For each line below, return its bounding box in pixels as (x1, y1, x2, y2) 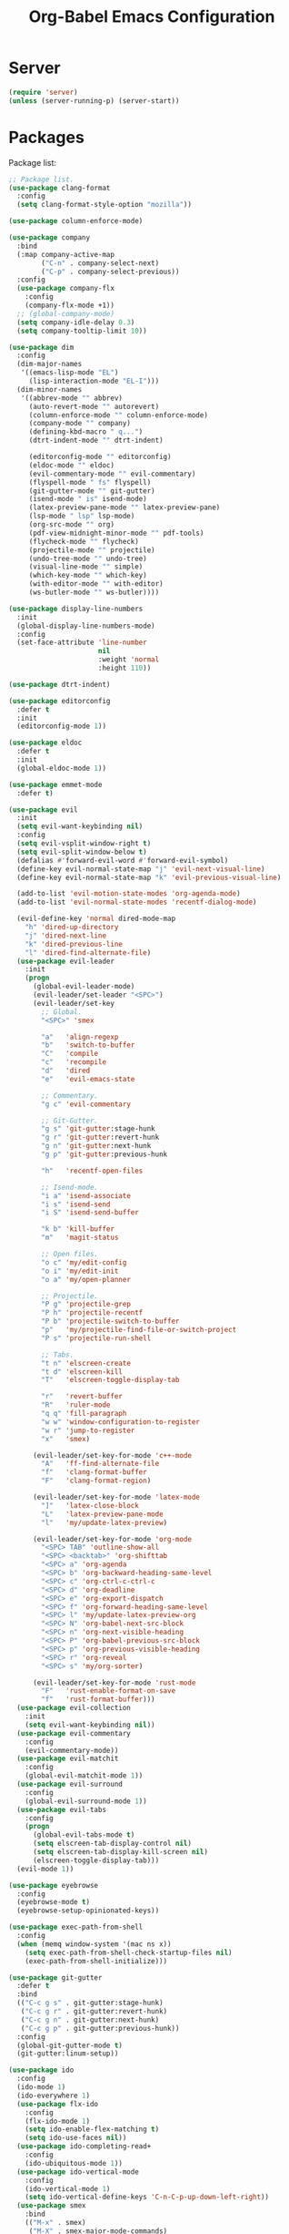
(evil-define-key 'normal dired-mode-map (16, 914, 176, 924)
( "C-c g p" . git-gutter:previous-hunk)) (20, 2024, 180, 2033)
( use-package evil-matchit (16, 1754, 119, 1764)
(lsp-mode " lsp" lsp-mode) (28, 512, 135, 521)
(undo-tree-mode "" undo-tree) (28, 554, 147, 563)
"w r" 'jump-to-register (41, 1426, 135, 1435)
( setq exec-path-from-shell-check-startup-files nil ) (25, 1948, 233, 1957)
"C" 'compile (41, 1050, 99, 1059)
